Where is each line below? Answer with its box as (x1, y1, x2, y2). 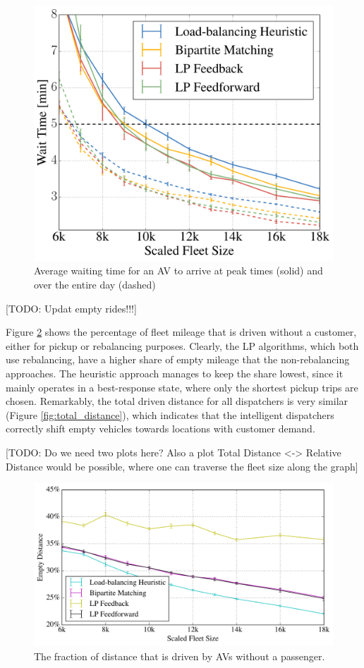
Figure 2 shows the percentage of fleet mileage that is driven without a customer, (6, 324, 357, 339)
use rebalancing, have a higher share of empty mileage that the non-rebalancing (6, 352, 350, 367)
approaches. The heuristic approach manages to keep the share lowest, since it (6, 366, 344, 381)
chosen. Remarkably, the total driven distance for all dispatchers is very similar (6, 394, 348, 408)
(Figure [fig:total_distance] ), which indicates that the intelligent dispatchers (6, 407, 334, 422)
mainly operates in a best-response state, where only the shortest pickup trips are (6, 379, 358, 394)
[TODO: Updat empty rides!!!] (6, 300, 137, 315)
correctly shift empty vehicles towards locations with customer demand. (6, 421, 315, 436)
